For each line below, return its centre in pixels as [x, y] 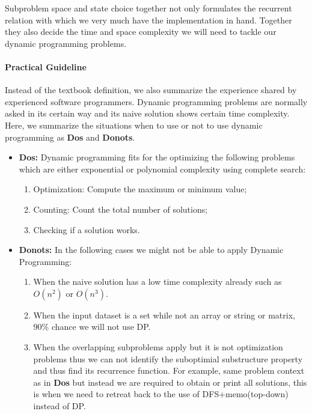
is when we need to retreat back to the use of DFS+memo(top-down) [161, 394]
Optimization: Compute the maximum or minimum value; [140, 189]
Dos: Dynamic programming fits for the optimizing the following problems [157, 157]
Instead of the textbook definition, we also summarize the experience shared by [151, 90]
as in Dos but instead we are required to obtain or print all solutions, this [170, 382]
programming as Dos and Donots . [70, 137]
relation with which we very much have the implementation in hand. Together [148, 20]
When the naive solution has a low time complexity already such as [158, 282]
